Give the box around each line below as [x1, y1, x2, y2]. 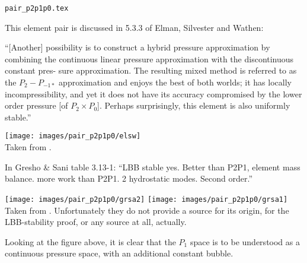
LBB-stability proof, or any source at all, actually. [5, 216, 187, 228]
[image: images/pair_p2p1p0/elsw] [5, 132, 141, 141]
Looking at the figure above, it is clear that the [5, 235, 176, 248]
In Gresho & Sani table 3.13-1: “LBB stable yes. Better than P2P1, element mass [5, 160, 300, 173]
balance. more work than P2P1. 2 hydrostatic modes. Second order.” [5, 172, 253, 185]
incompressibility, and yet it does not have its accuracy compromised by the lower [5, 87, 302, 100]
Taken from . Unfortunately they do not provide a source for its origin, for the [5, 204, 289, 216]
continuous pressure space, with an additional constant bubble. [5, 247, 234, 259]
